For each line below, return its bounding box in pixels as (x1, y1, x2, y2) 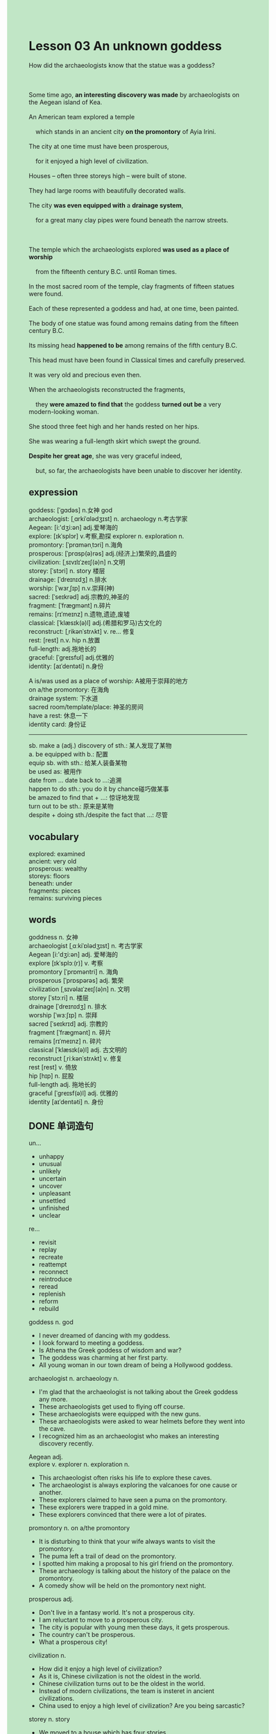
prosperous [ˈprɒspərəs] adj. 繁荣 (28, 977, 124, 985)
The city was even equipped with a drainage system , (28, 201, 184, 209)
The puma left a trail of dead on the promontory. (38, 1552, 176, 1561)
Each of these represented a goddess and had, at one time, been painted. (28, 304, 239, 312)
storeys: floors (28, 871, 70, 880)
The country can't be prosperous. (38, 1631, 135, 1639)
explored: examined (28, 850, 85, 858)
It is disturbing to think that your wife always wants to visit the (38, 1537, 216, 1546)
